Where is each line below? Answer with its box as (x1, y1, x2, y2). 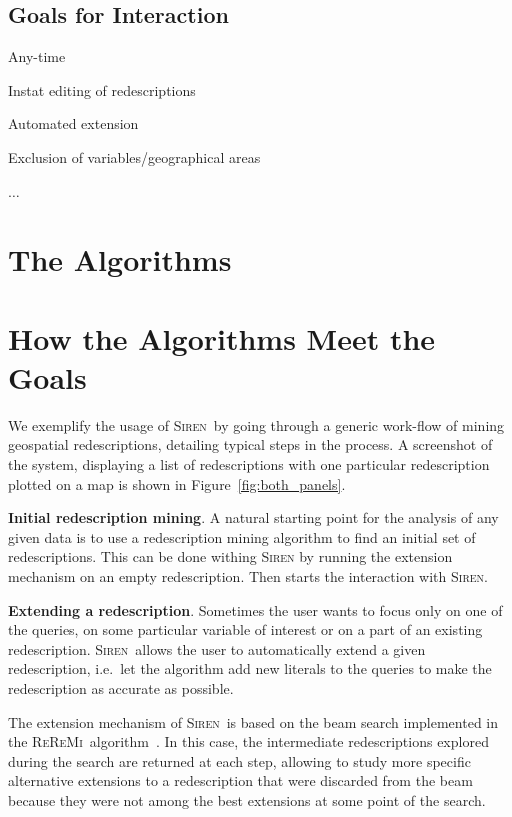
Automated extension (8, 113, 139, 134)
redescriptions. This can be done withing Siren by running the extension (8, 546, 453, 567)
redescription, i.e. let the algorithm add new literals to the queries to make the (8, 658, 492, 679)
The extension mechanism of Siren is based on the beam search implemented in (8, 711, 499, 732)
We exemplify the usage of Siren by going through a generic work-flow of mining (8, 414, 505, 435)
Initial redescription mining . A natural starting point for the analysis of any (8, 507, 499, 528)
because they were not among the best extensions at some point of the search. (8, 789, 486, 810)
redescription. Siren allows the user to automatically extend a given (8, 638, 426, 659)
